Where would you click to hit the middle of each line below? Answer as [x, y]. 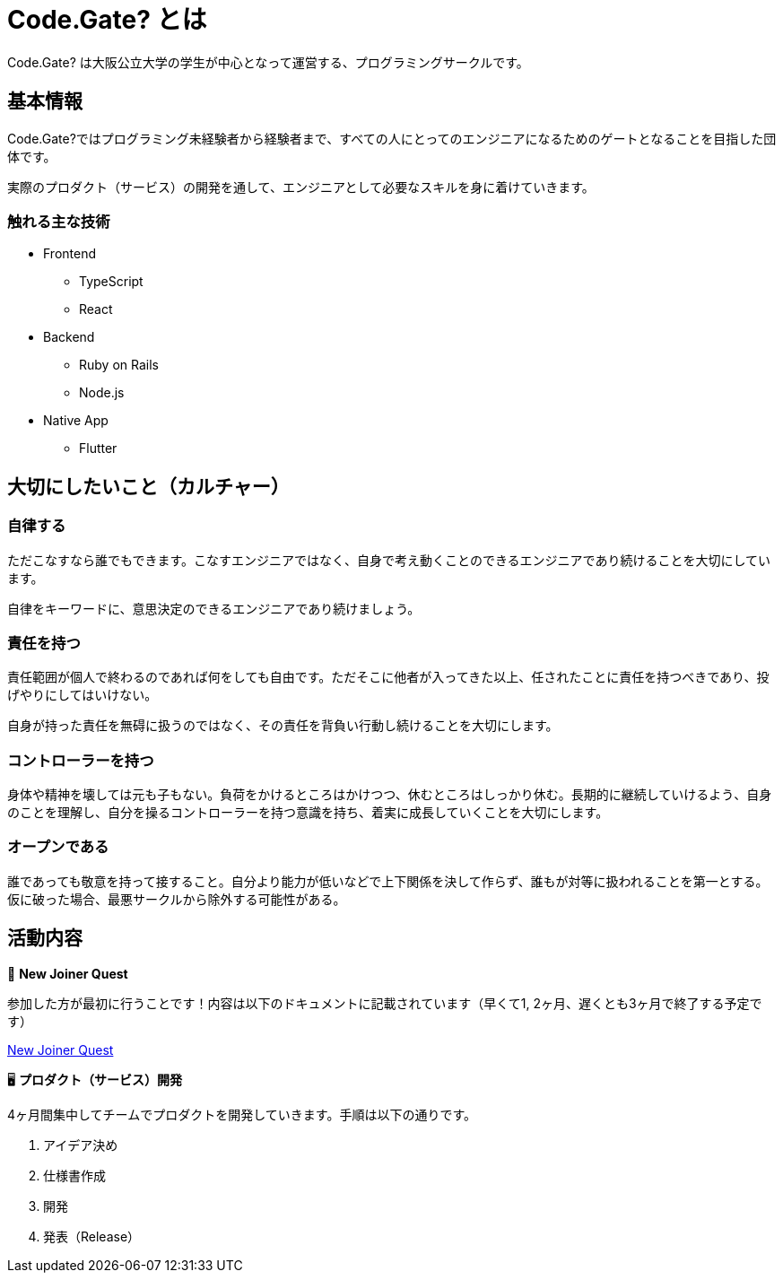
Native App [76, 421]
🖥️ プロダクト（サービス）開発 [95, 1079]
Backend [69, 337]
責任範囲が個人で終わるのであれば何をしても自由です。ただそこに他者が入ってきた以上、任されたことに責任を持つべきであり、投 [388, 677]
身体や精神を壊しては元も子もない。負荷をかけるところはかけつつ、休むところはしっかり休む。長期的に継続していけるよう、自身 [390, 795]
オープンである [58, 847]
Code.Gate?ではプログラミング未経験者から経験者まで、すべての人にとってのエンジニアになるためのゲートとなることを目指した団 [392, 138]
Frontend [70, 254]
